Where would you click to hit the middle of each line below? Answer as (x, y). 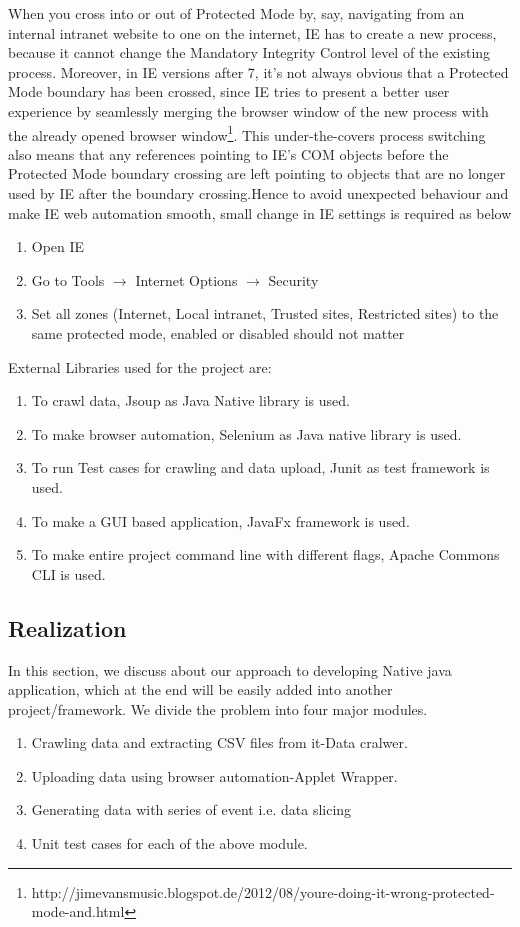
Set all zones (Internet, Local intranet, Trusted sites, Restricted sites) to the (265, 313)
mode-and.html (78, 911)
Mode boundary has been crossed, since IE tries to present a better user (229, 91)
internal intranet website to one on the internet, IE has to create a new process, (252, 32)
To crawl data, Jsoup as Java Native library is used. (190, 400)
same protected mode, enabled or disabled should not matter (218, 332)
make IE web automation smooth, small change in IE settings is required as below (260, 212)
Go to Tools (68, 279)
